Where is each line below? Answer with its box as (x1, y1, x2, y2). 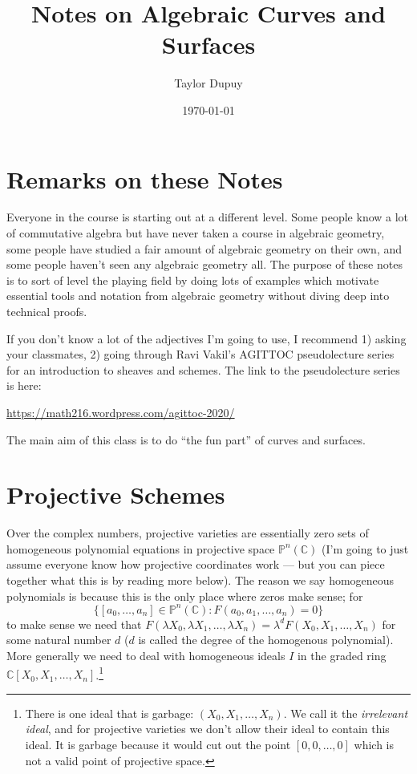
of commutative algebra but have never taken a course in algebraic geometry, (6, 225, 385, 241)
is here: (6, 377, 42, 394)
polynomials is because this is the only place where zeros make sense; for (6, 587, 363, 604)
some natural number (6, 631, 111, 648)
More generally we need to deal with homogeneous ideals (6, 646, 285, 663)
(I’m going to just (322, 540, 409, 557)
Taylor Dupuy (174, 75, 243, 91)
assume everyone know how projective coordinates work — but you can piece (6, 556, 385, 573)
